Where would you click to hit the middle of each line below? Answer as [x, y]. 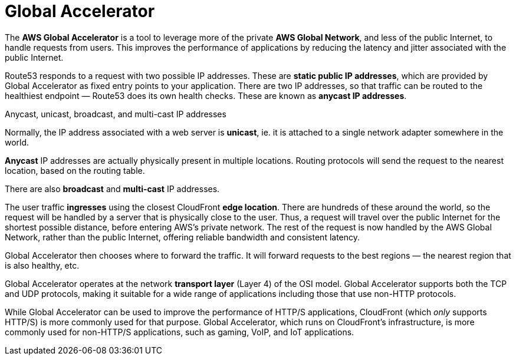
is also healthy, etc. [42, 265]
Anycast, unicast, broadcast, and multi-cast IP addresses [116, 114]
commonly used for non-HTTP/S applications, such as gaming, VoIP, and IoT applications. [180, 332]
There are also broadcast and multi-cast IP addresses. [112, 189]
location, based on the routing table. [75, 170]
